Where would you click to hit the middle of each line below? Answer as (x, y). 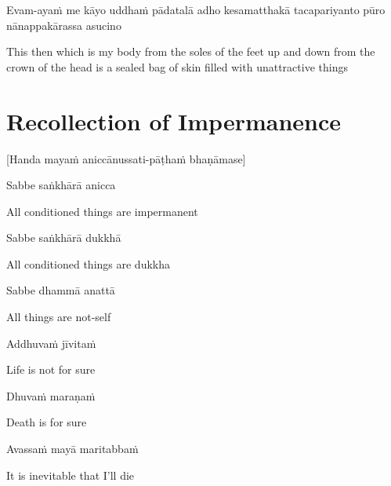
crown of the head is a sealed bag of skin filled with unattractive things (177, 66)
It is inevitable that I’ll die (71, 475)
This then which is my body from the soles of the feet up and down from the (191, 51)
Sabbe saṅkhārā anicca (61, 185)
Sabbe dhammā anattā (61, 290)
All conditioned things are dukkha (88, 263)
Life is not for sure (51, 369)
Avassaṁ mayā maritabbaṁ (72, 449)
